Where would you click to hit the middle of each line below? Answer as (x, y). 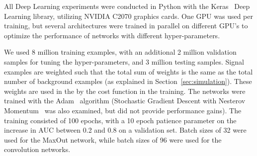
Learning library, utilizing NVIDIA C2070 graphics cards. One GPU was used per (128, 16)
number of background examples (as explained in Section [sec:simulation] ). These (128, 81)
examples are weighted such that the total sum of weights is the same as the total (128, 71)
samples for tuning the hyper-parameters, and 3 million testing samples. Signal (124, 61)
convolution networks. (37, 149)
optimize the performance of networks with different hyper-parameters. (112, 35)
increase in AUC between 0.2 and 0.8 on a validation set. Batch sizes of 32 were (125, 130)
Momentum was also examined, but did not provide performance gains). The (123, 110)
